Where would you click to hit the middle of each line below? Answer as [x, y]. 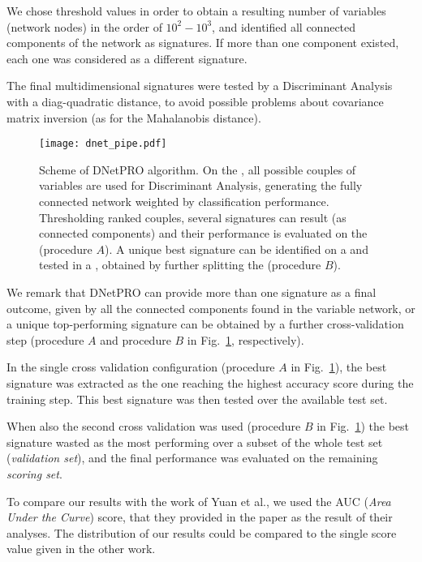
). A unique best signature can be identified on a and [236, 249]
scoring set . [34, 473]
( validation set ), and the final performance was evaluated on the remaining [192, 458]
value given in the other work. [81, 549]
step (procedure [45, 339]
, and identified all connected [284, 26]
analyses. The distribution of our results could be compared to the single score [202, 532]
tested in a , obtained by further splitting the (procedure [180, 265]
